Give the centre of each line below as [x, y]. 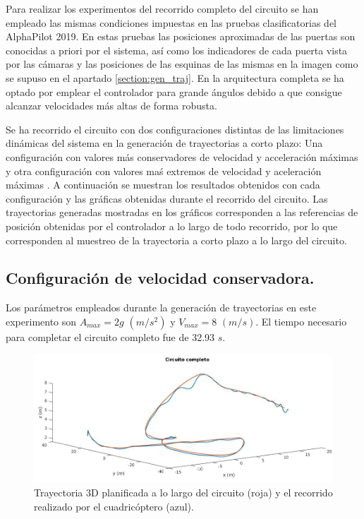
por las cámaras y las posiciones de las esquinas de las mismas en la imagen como [182, 64]
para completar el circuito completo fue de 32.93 [110, 336]
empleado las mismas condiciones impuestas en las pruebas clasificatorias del [171, 22]
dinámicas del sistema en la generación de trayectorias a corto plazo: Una [164, 143]
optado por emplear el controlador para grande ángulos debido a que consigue [174, 91]
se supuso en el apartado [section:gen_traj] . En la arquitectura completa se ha [175, 77]
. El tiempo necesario [301, 321]
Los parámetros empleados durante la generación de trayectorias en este [161, 308]
